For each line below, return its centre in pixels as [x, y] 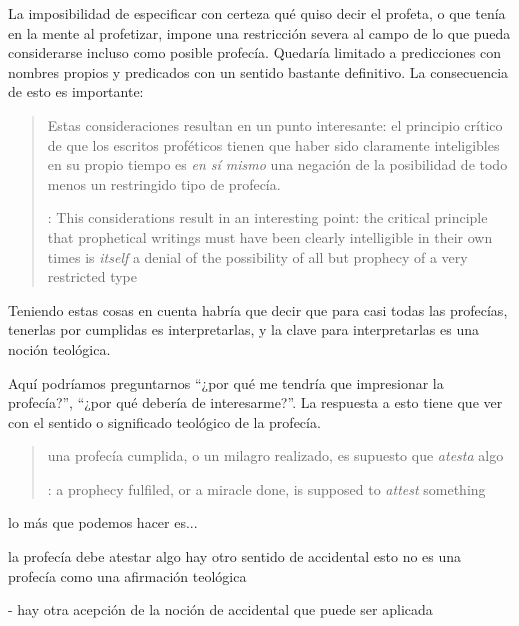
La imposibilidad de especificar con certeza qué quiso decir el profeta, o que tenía [257, 13]
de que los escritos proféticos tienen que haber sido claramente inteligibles [273, 144]
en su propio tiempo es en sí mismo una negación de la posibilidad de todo [277, 164]
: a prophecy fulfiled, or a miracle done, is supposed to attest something [266, 488]
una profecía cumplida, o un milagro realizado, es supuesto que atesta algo [275, 455]
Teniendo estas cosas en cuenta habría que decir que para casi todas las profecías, [258, 309]
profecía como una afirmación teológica [127, 575]
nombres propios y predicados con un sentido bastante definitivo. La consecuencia [258, 71]
